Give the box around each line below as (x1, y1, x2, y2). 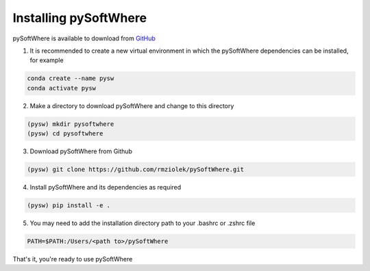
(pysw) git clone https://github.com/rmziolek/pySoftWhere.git (27, 166, 245, 174)
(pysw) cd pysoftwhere (27, 130, 103, 138)
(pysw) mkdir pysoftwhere (27, 120, 114, 128)
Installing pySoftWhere (12, 10, 147, 25)
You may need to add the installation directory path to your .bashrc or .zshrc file (29, 219, 256, 227)
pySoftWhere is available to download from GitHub (12, 34, 156, 42)
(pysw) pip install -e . (27, 202, 111, 209)
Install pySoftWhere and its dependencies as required (29, 183, 182, 192)
